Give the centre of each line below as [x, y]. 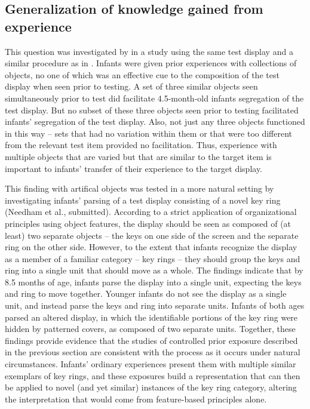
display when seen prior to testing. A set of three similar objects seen [131, 86]
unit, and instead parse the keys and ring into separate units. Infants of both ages [155, 305]
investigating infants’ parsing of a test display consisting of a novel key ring [143, 200]
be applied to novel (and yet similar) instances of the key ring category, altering [151, 387]
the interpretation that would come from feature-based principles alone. [136, 399]
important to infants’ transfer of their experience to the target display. [134, 168]
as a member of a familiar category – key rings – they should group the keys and [153, 258]
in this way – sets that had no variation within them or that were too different [149, 133]
